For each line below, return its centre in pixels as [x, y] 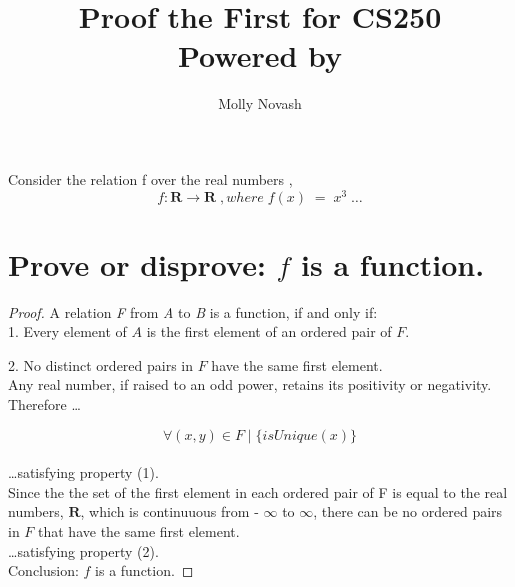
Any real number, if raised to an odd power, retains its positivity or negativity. [250, 384]
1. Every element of [67, 331]
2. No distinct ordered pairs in [101, 364]
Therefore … [44, 404]
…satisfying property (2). [83, 550]
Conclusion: [43, 570]
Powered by [260, 55]
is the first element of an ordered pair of [269, 331]
